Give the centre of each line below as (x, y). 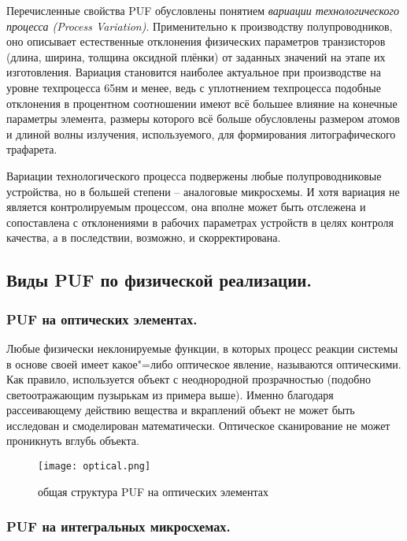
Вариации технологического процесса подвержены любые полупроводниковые (194, 175)
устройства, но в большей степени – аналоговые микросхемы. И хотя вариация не (203, 191)
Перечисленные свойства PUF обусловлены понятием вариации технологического (203, 10)
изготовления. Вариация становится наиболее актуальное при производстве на (194, 72)
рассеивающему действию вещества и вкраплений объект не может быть (181, 410)
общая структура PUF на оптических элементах (154, 491)
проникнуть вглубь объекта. (73, 441)
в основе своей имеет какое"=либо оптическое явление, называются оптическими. (204, 363)
